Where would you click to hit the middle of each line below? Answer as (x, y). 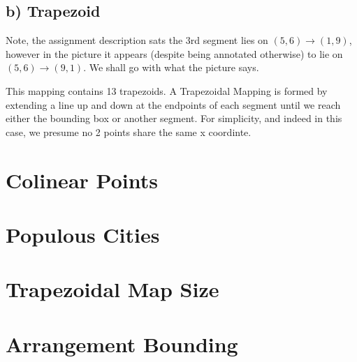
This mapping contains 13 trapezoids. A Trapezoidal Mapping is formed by (167, 90)
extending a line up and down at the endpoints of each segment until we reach (173, 104)
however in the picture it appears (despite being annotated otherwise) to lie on (174, 53)
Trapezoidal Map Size (112, 289)
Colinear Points (82, 180)
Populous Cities (83, 234)
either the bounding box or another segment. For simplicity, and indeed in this (174, 118)
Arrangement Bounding (122, 344)
